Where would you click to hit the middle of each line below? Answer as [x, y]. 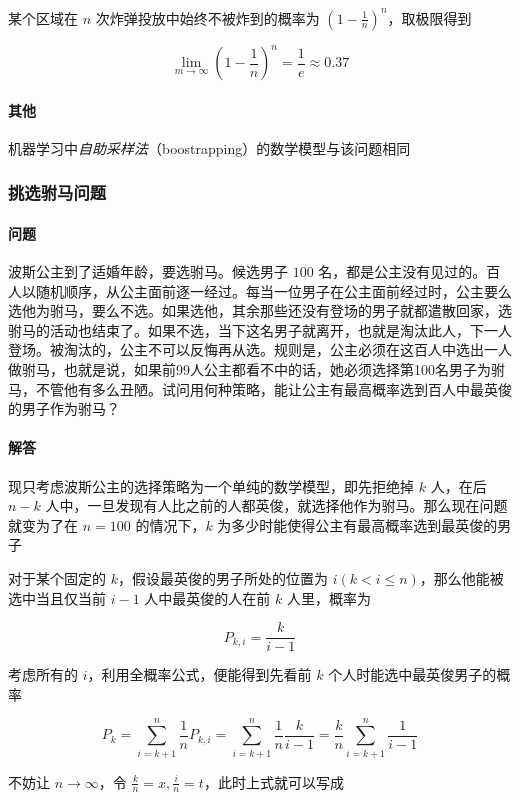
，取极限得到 [429, 17]
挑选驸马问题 [57, 192]
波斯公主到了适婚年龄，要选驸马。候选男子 [148, 271]
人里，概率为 [328, 597]
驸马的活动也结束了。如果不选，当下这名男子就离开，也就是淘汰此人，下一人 [260, 329]
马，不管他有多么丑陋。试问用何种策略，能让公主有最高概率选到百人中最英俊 [260, 388]
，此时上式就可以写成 [273, 781]
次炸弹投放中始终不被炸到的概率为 [207, 17]
